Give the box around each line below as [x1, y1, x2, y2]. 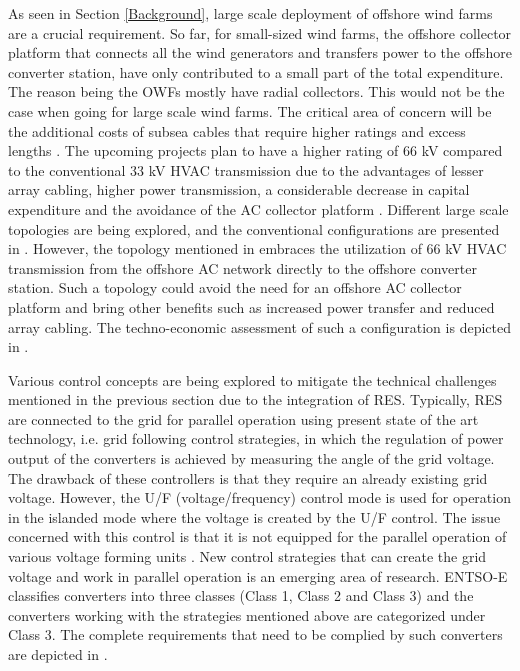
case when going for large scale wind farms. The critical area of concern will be [8, 100, 492, 121]
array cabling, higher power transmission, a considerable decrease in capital [8, 179, 470, 200]
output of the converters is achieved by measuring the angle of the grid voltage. [8, 448, 495, 469]
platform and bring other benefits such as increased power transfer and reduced [8, 296, 495, 317]
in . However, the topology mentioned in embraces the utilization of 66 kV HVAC [8, 238, 507, 259]
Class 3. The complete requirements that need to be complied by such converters [8, 624, 503, 645]
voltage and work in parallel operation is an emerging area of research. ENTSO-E [8, 565, 508, 586]
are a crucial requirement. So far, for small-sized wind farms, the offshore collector [8, 22, 512, 43]
